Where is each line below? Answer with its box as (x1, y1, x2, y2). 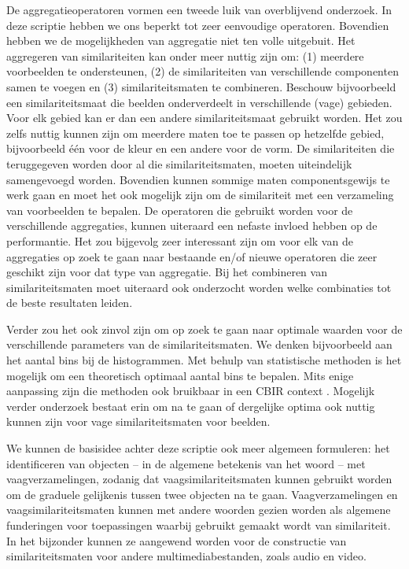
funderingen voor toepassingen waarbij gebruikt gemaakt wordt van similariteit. (6, 517, 391, 533)
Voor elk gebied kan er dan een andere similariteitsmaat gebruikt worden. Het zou (6, 109, 403, 126)
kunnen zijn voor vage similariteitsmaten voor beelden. (6, 413, 271, 430)
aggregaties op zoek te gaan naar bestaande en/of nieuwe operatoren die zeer (6, 248, 378, 264)
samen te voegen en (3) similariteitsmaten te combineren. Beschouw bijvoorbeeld (6, 78, 396, 94)
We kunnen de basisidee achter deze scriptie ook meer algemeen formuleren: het (6, 440, 390, 456)
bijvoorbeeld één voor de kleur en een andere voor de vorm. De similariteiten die (6, 140, 395, 157)
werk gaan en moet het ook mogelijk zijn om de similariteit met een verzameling (6, 187, 394, 203)
